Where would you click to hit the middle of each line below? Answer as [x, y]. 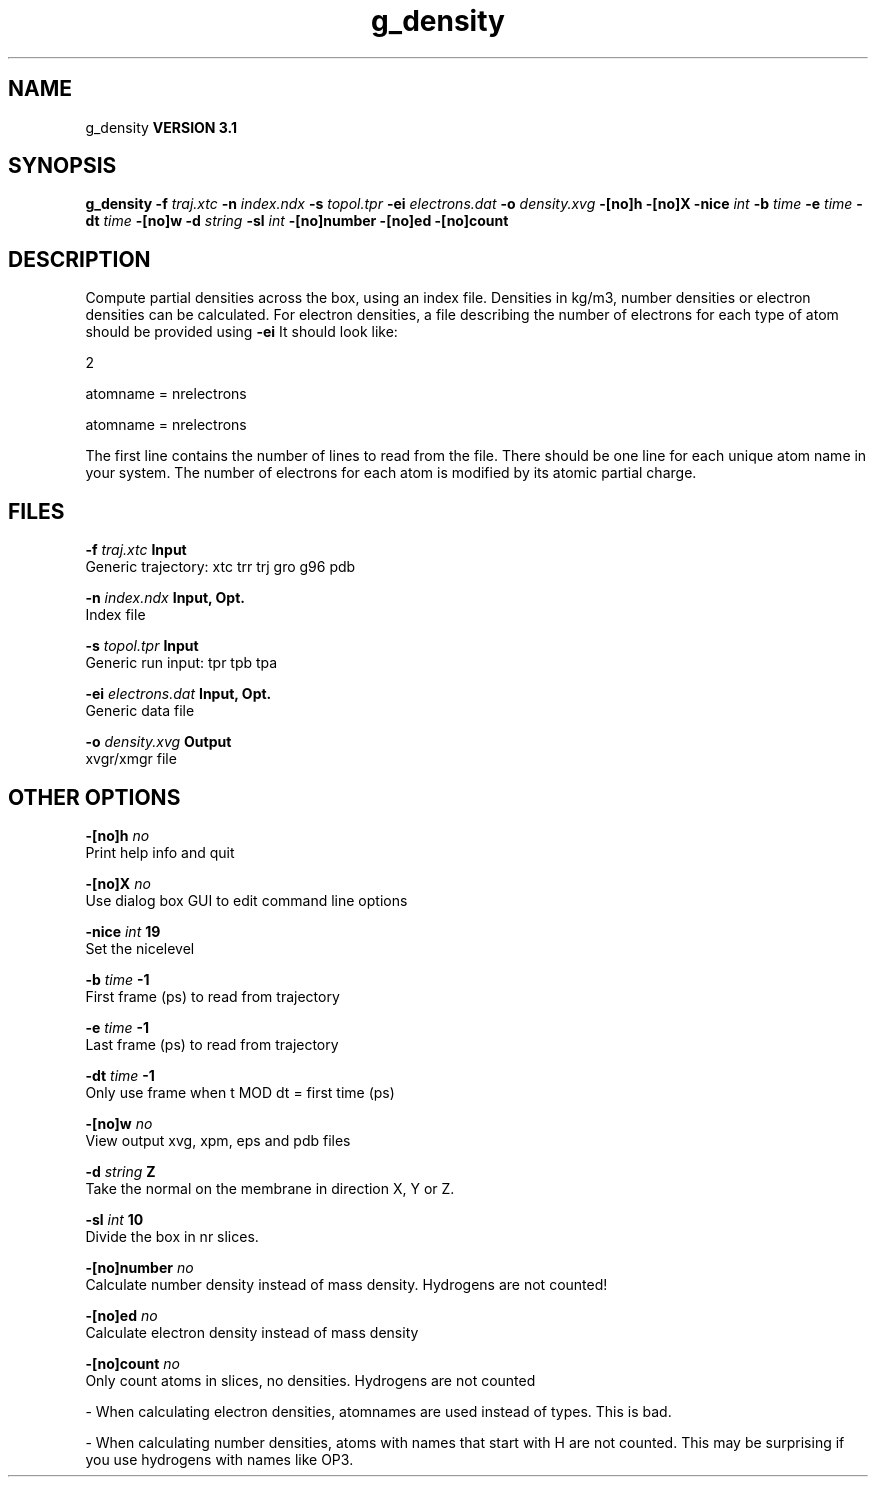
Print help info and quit [160, 852]
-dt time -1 [120, 1075]
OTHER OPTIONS [94, 797]
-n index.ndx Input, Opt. [165, 598]
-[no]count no [132, 1363]
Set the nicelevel [140, 948]
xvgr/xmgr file [131, 759]
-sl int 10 [114, 1219]
